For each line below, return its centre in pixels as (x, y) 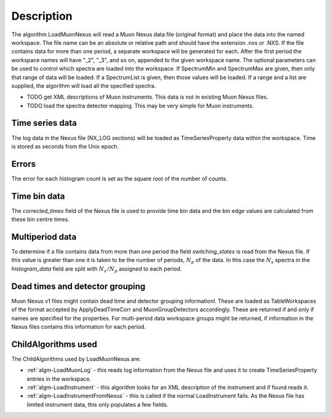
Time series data (44, 123)
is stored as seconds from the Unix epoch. (65, 146)
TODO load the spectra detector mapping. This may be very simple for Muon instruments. (140, 106)
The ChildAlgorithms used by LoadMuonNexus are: (76, 358)
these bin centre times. (41, 219)
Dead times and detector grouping (78, 286)
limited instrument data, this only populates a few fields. (97, 404)
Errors (24, 164)
